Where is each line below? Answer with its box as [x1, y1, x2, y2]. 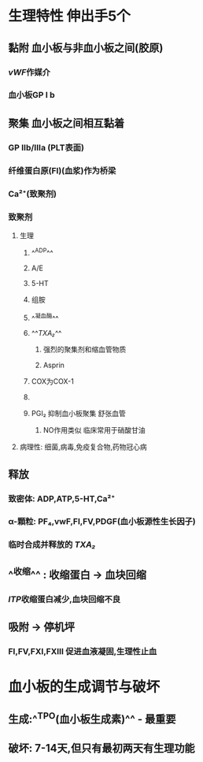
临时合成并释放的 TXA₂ [8, 539, 96, 550]
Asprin [42, 360, 65, 370]
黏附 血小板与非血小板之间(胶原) [8, 41, 164, 54]
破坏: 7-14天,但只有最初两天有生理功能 [8, 742, 195, 755]
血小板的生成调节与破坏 [8, 678, 161, 696]
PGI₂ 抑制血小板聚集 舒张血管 [31, 409, 126, 418]
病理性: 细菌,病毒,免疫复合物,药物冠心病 [19, 442, 147, 452]
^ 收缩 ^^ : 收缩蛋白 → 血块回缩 [8, 565, 147, 582]
